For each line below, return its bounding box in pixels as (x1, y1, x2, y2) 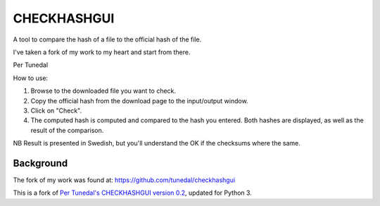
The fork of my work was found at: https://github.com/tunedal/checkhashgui (13, 176, 236, 184)
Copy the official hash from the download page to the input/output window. (30, 96, 249, 105)
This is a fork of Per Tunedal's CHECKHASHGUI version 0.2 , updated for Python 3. (13, 188, 253, 197)
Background (13, 157, 68, 169)
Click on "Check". (30, 106, 82, 115)
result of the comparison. (30, 126, 104, 134)
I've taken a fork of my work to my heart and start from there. (13, 48, 191, 56)
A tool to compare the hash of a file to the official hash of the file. (13, 35, 202, 44)
